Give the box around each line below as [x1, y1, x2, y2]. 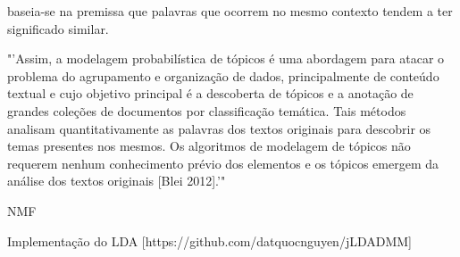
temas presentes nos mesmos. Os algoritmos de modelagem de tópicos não [7, 137, 411, 155]
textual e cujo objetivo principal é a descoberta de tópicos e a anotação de [7, 84, 414, 103]
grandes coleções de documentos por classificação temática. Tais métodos [7, 101, 406, 120]
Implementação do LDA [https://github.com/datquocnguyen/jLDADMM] [7, 231, 412, 250]
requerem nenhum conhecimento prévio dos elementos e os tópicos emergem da [7, 153, 439, 172]
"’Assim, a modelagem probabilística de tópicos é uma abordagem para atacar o [7, 49, 445, 68]
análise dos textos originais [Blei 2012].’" [7, 171, 226, 190]
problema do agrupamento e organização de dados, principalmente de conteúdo [7, 66, 439, 85]
